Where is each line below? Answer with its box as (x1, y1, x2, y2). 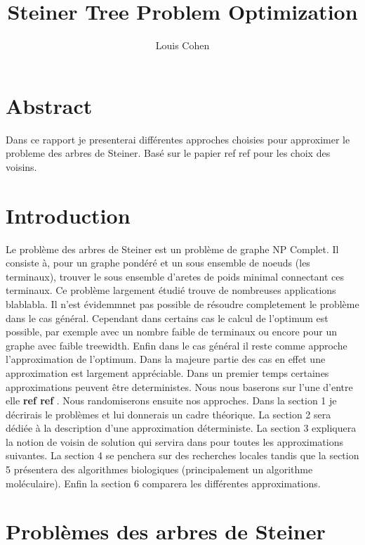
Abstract (6, 91, 93, 120)
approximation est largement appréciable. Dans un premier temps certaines (6, 365, 329, 380)
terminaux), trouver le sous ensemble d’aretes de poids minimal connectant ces (6, 269, 345, 283)
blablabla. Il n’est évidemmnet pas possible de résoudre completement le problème (6, 296, 359, 311)
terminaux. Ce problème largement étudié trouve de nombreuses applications (6, 283, 336, 297)
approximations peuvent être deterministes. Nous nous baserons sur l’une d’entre (6, 379, 353, 394)
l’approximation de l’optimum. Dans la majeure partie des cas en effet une (6, 352, 326, 366)
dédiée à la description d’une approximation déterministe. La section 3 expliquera (6, 421, 357, 435)
